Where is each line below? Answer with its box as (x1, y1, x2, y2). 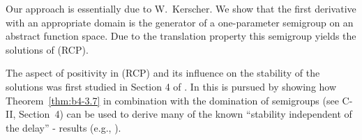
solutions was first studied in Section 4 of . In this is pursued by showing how (6, 79, 337, 93)
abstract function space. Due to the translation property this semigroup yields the (6, 29, 356, 43)
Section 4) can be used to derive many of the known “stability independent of (19, 107, 352, 121)
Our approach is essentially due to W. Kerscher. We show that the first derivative (6, 1, 356, 15)
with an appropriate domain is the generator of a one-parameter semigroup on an (6, 15, 354, 29)
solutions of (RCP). (6, 42, 89, 56)
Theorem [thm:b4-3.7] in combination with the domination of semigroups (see (6, 93, 339, 107)
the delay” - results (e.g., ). (6, 120, 121, 134)
